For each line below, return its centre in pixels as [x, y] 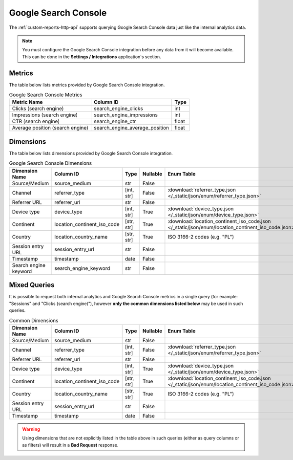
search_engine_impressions [126, 115]
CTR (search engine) [36, 121]
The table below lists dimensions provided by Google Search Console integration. [91, 153]
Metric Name [27, 102]
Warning [31, 429]
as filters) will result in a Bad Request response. [70, 445]
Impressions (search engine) [45, 115]
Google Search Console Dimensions [51, 163]
